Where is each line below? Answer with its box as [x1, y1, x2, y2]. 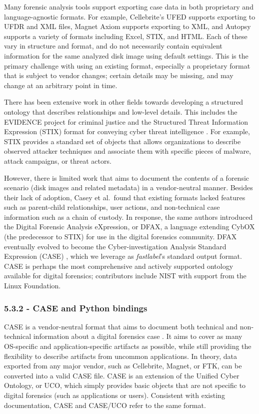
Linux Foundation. [4, 280, 61, 291]
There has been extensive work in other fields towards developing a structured [4, 97, 243, 107]
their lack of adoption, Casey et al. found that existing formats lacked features [4, 192, 245, 202]
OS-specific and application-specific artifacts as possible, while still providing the [4, 341, 251, 351]
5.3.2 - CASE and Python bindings [4, 301, 147, 314]
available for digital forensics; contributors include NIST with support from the [4, 270, 246, 281]
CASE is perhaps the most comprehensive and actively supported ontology [4, 260, 233, 271]
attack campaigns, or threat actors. [4, 155, 111, 166]
